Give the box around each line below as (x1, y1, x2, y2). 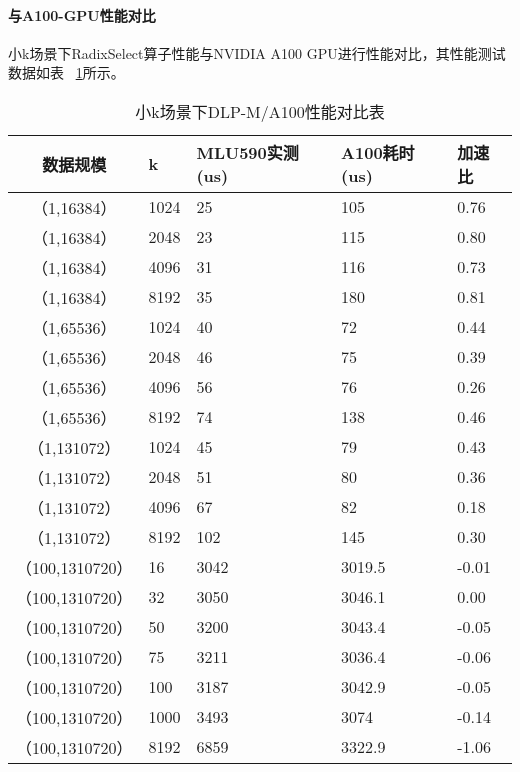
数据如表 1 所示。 (8, 62, 125, 83)
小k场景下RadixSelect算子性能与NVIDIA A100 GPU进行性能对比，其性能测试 (8, 42, 506, 63)
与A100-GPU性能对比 (8, 4, 156, 25)
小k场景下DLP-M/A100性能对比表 (135, 99, 385, 123)
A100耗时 (341, 141, 415, 165)
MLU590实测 (196, 141, 299, 165)
